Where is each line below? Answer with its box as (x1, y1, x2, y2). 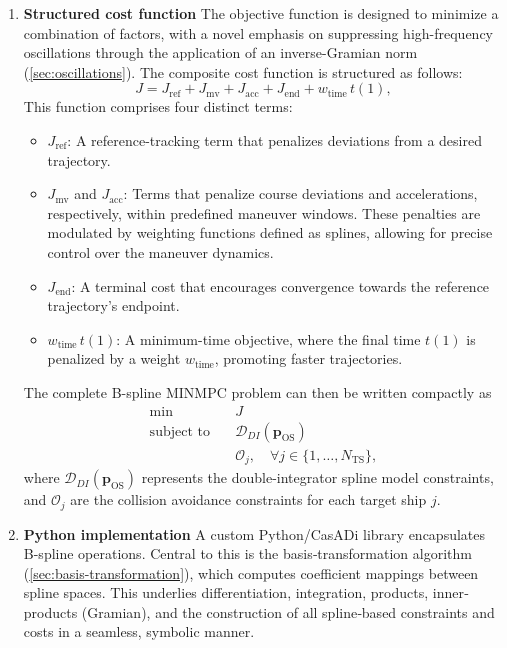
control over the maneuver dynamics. (47, 241, 274, 262)
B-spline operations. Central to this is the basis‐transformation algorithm (23, 543, 472, 564)
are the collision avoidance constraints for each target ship (70, 489, 427, 510)
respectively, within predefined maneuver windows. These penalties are (47, 202, 481, 223)
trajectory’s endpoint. (47, 295, 180, 316)
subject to (149, 424, 210, 439)
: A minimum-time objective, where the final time (116, 328, 421, 349)
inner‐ (432, 582, 469, 603)
